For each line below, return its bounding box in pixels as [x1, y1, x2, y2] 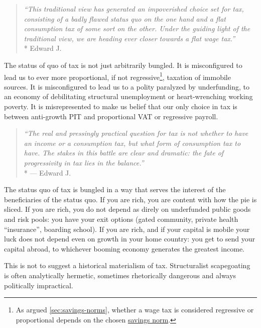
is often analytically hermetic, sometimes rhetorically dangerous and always [4, 270, 236, 280]
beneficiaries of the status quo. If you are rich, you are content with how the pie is [4, 194, 257, 204]
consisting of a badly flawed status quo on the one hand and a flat [24, 13, 226, 24]
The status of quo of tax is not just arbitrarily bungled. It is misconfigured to [4, 59, 242, 70]
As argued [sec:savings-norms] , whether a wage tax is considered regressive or [16, 304, 254, 315]
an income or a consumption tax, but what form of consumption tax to [24, 137, 241, 148]
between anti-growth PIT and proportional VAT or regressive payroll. [4, 111, 218, 121]
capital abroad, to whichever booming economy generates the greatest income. [4, 243, 244, 254]
